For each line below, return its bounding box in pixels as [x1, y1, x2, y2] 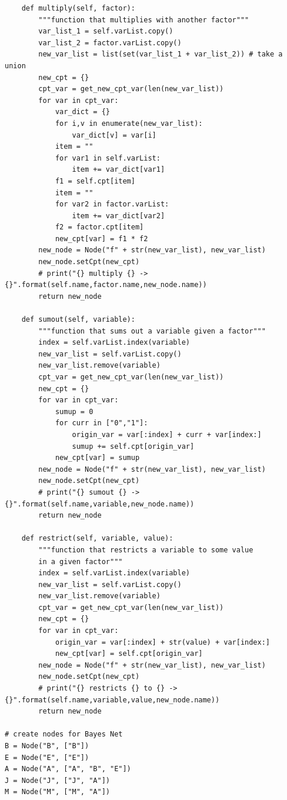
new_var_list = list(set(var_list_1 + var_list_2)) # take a [38, 50, 283, 59]
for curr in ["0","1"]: [55, 419, 148, 428]
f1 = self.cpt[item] [55, 176, 135, 185]
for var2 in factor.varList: [55, 200, 169, 209]
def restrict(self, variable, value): [21, 534, 173, 543]
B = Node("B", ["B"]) [5, 742, 89, 750]
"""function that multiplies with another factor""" [38, 15, 249, 24]
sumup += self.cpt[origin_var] [72, 442, 195, 451]
